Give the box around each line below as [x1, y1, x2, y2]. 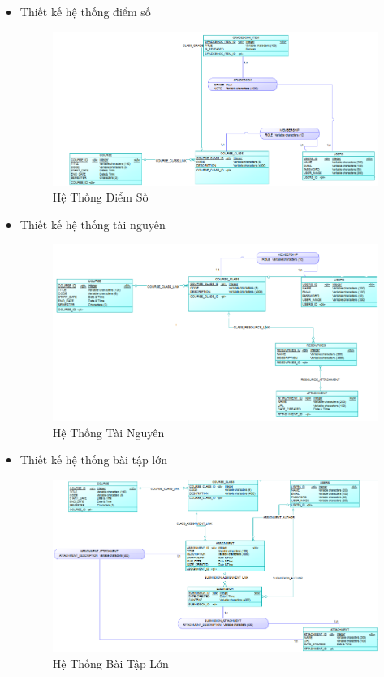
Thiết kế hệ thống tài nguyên [19, 215, 166, 232]
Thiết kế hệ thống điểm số [19, 3, 151, 20]
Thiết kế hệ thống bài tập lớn [19, 451, 168, 468]
